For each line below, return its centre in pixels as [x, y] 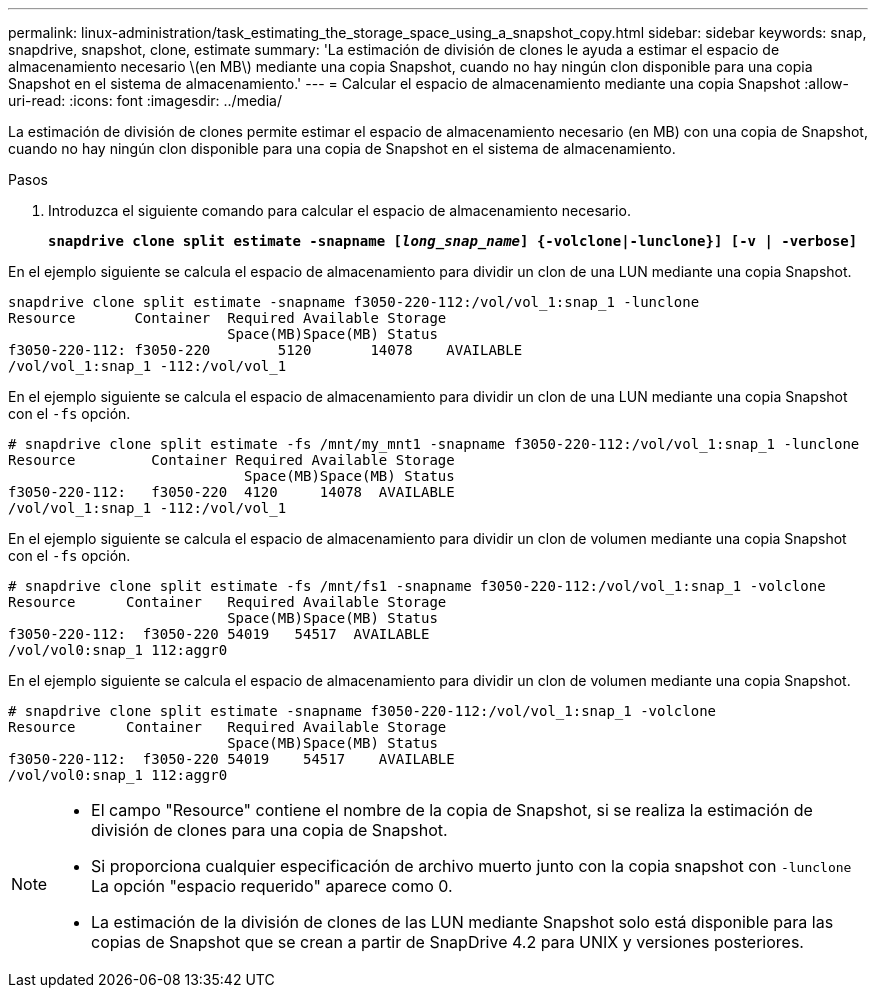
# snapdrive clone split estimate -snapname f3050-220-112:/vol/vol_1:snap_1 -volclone [362, 711]
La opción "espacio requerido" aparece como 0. [272, 886]
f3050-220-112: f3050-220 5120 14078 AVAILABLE [265, 350]
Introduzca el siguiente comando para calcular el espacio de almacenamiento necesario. [339, 210]
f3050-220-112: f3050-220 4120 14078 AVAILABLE [231, 492]
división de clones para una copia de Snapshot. [269, 830]
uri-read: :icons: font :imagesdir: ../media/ [145, 100]
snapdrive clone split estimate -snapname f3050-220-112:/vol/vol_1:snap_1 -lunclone [354, 302]
